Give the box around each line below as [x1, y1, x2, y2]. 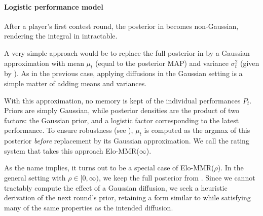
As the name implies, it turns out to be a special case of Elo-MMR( [4, 162, 214, 173]
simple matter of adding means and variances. [4, 78, 147, 88]
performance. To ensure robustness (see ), [4, 125, 133, 135]
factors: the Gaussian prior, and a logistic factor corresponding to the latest [4, 115, 239, 125]
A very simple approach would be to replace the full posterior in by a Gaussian [4, 47, 250, 58]
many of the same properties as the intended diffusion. [4, 202, 173, 212]
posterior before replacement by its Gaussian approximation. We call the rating [4, 135, 249, 146]
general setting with [4, 172, 66, 183]
